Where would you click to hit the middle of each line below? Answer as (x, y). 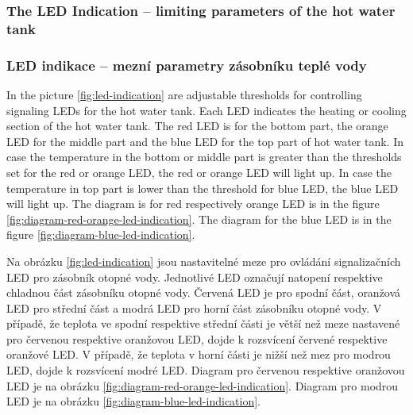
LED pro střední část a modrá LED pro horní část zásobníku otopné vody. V (194, 307)
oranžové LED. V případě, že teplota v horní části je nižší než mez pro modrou (199, 354)
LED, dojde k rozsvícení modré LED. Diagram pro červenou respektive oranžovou (206, 370)
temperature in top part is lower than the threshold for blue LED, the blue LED (203, 188)
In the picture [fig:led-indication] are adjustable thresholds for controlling (184, 94)
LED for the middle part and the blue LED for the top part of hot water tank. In (205, 141)
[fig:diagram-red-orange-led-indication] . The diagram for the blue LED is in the (199, 219)
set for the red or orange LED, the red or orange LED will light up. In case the (199, 172)
